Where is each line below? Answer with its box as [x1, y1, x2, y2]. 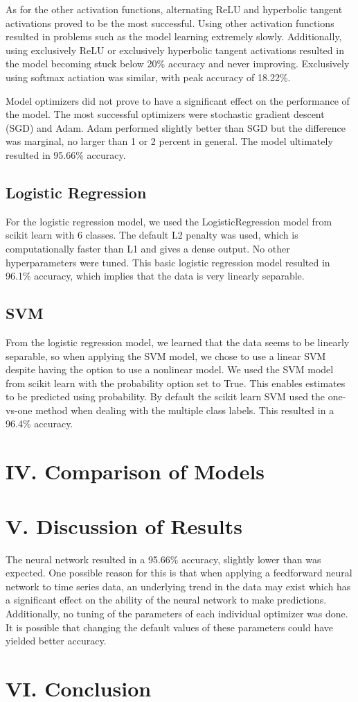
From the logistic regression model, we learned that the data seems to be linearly [6, 334, 350, 349]
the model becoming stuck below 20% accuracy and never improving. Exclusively [6, 56, 350, 71]
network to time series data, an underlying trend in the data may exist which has [6, 579, 351, 593]
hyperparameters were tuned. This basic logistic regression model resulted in [6, 255, 330, 269]
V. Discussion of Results [6, 511, 242, 540]
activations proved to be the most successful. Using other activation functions [6, 15, 334, 30]
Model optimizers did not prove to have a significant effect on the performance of [6, 93, 350, 108]
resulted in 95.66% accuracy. [6, 147, 126, 162]
